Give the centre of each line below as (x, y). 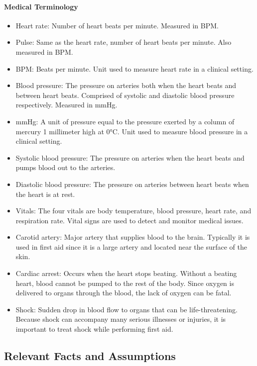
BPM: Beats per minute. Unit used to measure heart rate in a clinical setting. (134, 68)
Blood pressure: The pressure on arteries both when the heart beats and (126, 85)
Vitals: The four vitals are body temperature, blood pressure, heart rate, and (133, 211)
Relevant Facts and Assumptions (90, 356)
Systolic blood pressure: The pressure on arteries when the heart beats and (130, 157)
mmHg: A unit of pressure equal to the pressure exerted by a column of (125, 121)
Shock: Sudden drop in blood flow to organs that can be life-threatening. (127, 309)
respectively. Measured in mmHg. (66, 105)
